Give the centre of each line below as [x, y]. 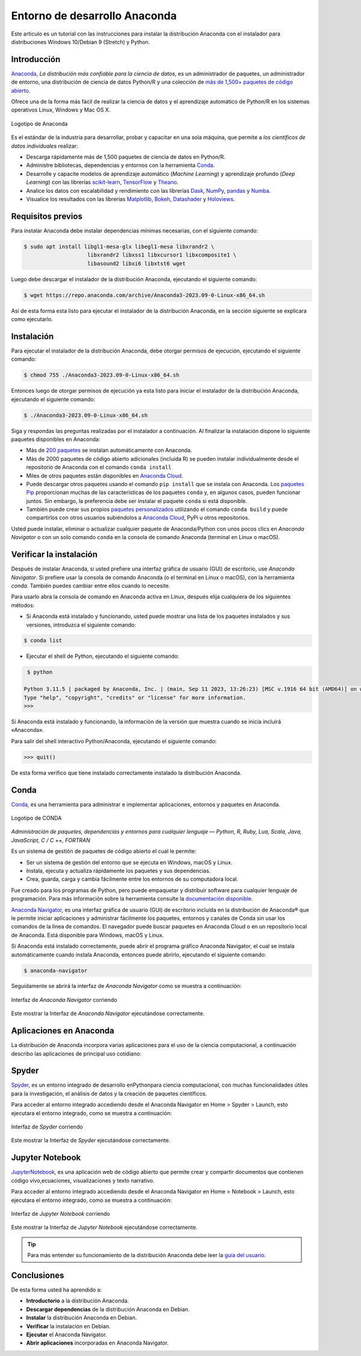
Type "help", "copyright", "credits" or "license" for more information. [135, 698]
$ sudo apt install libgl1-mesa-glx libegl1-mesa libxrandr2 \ [119, 246]
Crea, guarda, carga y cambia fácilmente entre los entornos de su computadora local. [132, 879]
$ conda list [43, 641]
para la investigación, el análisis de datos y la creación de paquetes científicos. [109, 1093]
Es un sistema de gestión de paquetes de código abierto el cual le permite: [104, 851]
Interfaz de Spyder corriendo [47, 1127]
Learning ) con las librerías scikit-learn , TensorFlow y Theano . [102, 182]
